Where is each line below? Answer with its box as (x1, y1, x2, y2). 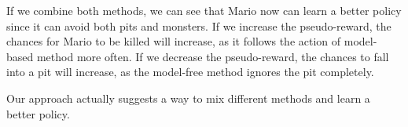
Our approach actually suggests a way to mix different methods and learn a (6, 89, 370, 106)
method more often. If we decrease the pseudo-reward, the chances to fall (36, 48, 389, 64)
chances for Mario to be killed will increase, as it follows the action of (6, 33, 341, 49)
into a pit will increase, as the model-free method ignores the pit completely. (6, 63, 374, 80)
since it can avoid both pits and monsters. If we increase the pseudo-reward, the (6, 17, 391, 34)
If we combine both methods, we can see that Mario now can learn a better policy (6, 2, 402, 18)
